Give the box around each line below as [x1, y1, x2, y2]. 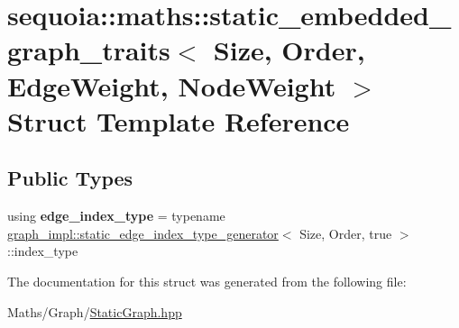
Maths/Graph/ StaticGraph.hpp [7, 302, 182, 321]
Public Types [7, 164, 133, 192]
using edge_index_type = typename [7, 206, 225, 225]
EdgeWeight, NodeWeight [7, 67, 336, 104]
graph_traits [7, 32, 170, 68]
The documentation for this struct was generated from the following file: [7, 271, 407, 290]
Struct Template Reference [7, 102, 350, 139]
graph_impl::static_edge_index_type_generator [7, 223, 279, 242]
